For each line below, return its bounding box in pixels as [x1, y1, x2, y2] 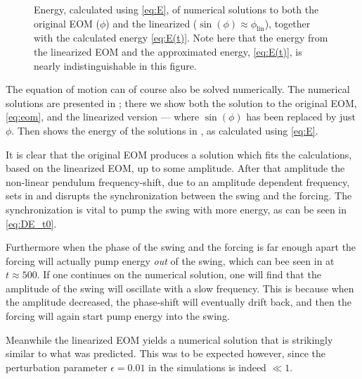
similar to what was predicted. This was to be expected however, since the [6, 346, 326, 361]
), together [264, 15, 311, 30]
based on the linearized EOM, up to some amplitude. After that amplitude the [6, 161, 345, 175]
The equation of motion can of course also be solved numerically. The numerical [6, 82, 350, 97]
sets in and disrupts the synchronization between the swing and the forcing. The [6, 188, 352, 203]
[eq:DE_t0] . [6, 216, 57, 230]
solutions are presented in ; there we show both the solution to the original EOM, [6, 95, 357, 110]
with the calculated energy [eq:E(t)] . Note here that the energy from [34, 30, 328, 45]
